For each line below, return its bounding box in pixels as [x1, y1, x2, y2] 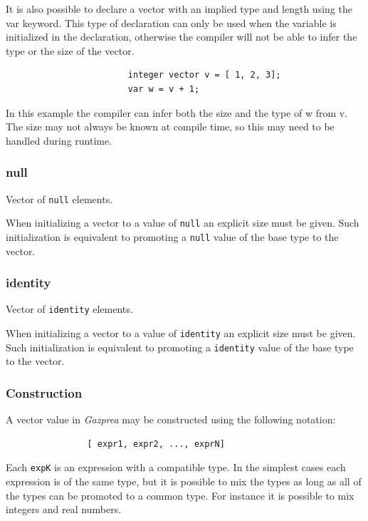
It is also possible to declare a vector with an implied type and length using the [6, 1, 352, 16]
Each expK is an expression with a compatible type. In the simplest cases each [6, 460, 346, 475]
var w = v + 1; [127, 83, 200, 94]
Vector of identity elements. [6, 301, 133, 316]
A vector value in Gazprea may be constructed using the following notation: [6, 412, 336, 427]
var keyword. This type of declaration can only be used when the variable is [6, 15, 337, 30]
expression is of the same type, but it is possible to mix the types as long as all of [6, 473, 362, 488]
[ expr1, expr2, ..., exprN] [87, 438, 225, 449]
